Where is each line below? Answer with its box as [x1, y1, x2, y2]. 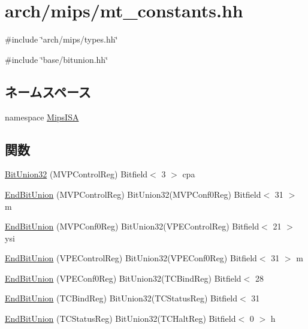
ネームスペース [5, 82, 91, 101]
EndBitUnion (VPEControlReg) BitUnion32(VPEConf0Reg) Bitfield [5, 252, 257, 264]
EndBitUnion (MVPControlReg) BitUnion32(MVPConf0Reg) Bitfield [5, 188, 261, 200]
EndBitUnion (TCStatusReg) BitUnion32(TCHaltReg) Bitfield [5, 312, 236, 325]
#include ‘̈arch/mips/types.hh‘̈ [5, 33, 118, 46]
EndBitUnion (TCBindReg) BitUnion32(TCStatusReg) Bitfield [5, 292, 238, 304]
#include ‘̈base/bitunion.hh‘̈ [5, 53, 108, 65]
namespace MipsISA [5, 110, 79, 123]
